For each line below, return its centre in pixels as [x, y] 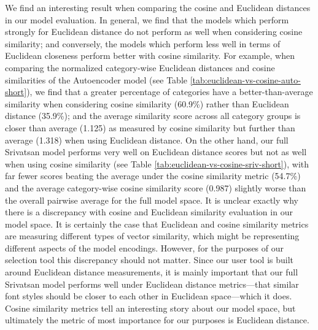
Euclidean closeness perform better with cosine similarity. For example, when [150, 56]
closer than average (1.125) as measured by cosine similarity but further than [150, 127]
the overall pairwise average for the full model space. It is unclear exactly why [152, 200]
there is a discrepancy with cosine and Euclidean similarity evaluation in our [149, 212]
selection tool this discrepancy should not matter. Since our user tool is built [149, 260]
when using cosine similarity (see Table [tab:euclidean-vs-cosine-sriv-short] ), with [157, 163]
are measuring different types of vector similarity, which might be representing [152, 236]
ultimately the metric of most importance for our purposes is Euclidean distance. [157, 320]
